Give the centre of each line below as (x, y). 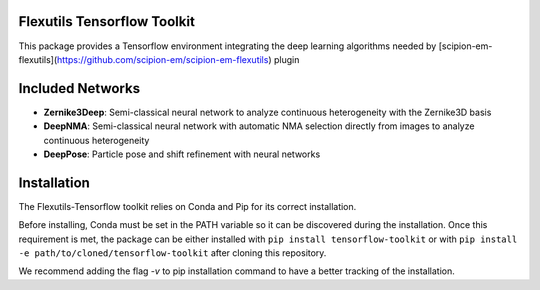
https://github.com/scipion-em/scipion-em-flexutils (162, 59)
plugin (286, 59)
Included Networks (79, 88)
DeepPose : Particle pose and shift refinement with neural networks (182, 154)
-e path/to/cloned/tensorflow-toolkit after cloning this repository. (172, 253)
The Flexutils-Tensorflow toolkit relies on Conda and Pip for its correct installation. (187, 206)
